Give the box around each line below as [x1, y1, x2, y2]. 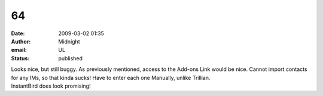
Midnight [58, 38, 80, 45]
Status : [11, 54, 30, 62]
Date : [11, 30, 25, 37]
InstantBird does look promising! [11, 82, 91, 89]
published [58, 54, 83, 62]
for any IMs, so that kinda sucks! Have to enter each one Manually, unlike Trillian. [11, 74, 211, 81]
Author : [11, 38, 31, 45]
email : [11, 47, 27, 54]
